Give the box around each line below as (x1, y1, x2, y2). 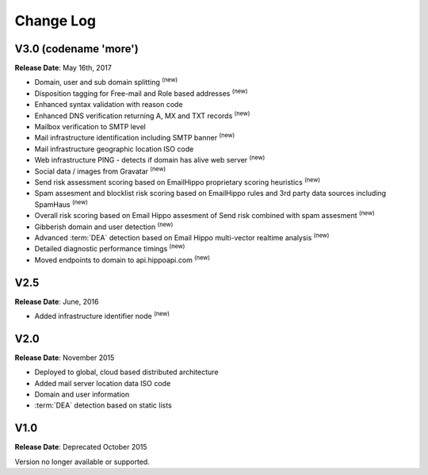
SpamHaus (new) (34, 198, 89, 209)
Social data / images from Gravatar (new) (34, 165, 166, 176)
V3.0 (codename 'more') (14, 42, 139, 56)
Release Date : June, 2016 (14, 297, 99, 306)
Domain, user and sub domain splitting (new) (34, 76, 178, 87)
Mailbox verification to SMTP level (34, 122, 146, 132)
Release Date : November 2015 (14, 353, 115, 362)
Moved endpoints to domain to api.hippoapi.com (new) (34, 254, 210, 265)
